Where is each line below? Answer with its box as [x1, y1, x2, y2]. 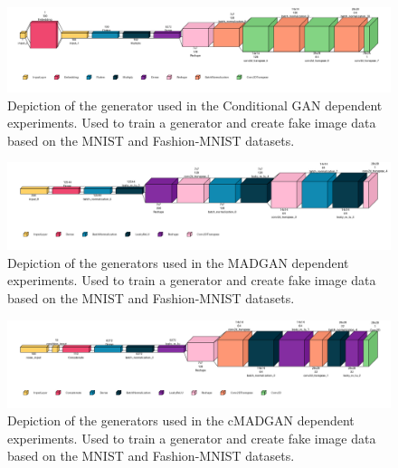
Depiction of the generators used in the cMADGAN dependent [7, 411, 355, 430]
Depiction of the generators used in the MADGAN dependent [7, 253, 349, 272]
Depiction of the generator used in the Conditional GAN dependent [7, 95, 383, 114]
